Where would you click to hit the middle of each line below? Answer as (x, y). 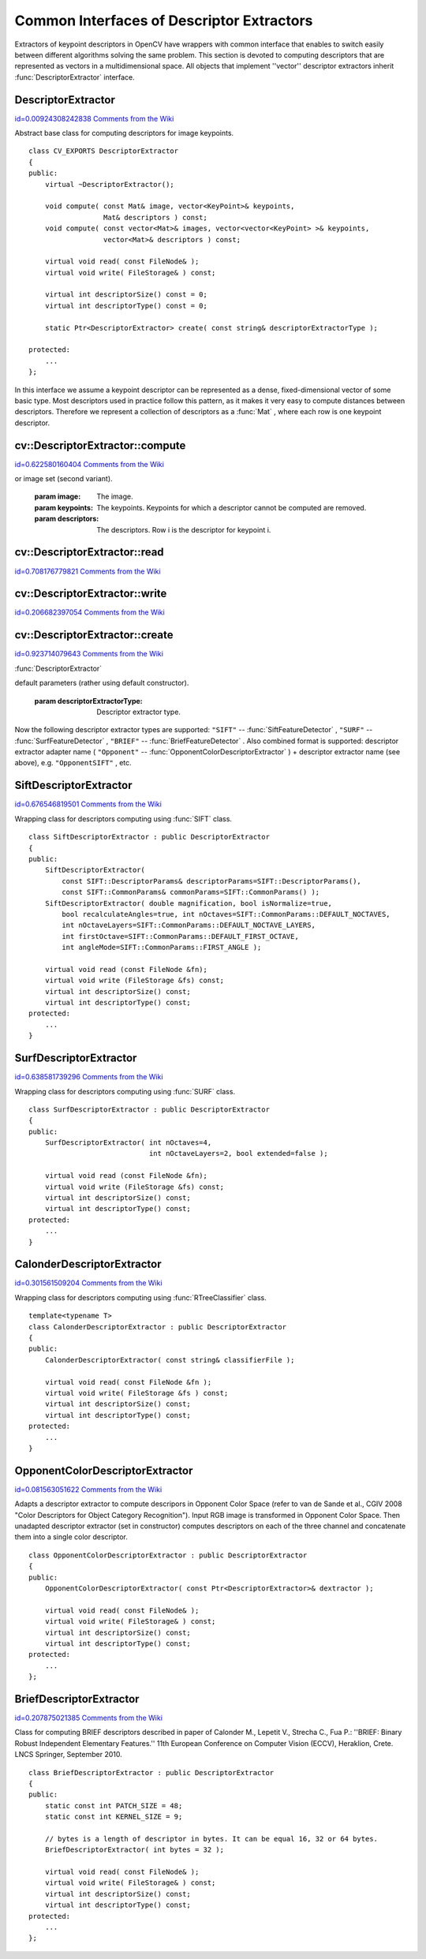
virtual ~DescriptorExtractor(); (110, 184)
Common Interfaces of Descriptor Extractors (164, 21)
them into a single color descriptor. (71, 1537)
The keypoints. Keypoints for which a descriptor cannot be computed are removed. (232, 507)
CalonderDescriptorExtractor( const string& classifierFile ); (170, 1360)
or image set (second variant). (64, 479)
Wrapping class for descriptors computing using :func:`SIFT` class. (123, 819)
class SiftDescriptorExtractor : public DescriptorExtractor (149, 837)
